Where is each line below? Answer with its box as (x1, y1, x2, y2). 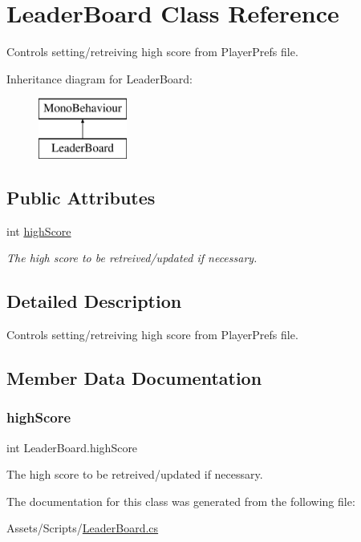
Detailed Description (6, 289, 182, 313)
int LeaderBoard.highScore (6, 439, 138, 455)
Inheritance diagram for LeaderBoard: (6, 70, 193, 87)
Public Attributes (6, 184, 156, 209)
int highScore (6, 222, 71, 239)
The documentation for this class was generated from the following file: (6, 492, 355, 509)
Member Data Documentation (6, 366, 262, 390)
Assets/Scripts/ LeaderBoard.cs (6, 520, 159, 536)
